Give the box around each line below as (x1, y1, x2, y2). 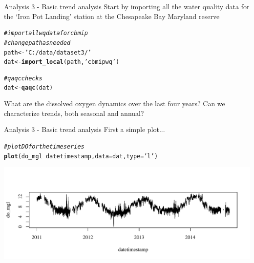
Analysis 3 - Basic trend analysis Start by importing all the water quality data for (4, 1, 250, 11)
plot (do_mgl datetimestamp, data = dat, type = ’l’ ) (4, 152, 158, 160)
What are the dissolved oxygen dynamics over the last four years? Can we (4, 98, 225, 109)
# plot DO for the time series (4, 143, 85, 150)
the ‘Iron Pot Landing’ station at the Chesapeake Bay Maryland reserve (4, 11, 220, 21)
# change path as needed (4, 39, 71, 46)
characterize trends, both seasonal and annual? (4, 108, 144, 118)
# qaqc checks (4, 75, 42, 82)
